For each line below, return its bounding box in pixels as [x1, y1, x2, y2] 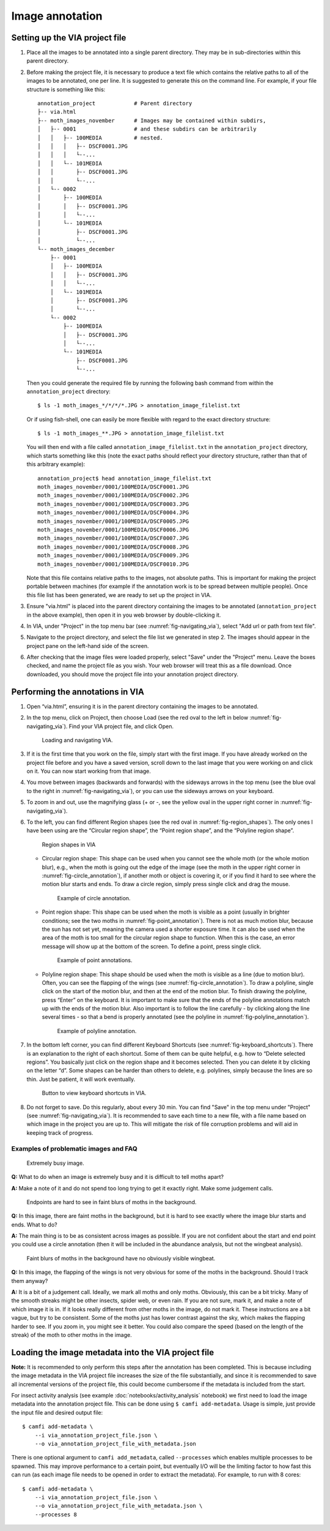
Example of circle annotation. [57, 894, 131, 901]
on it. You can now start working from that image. [26, 767, 151, 775]
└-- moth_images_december [37, 246, 116, 252]
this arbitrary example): [26, 461, 86, 468]
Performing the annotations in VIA [11, 687, 145, 697]
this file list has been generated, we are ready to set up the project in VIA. [26, 591, 212, 598]
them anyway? [11, 1277, 48, 1284]
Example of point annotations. [57, 957, 133, 964]
